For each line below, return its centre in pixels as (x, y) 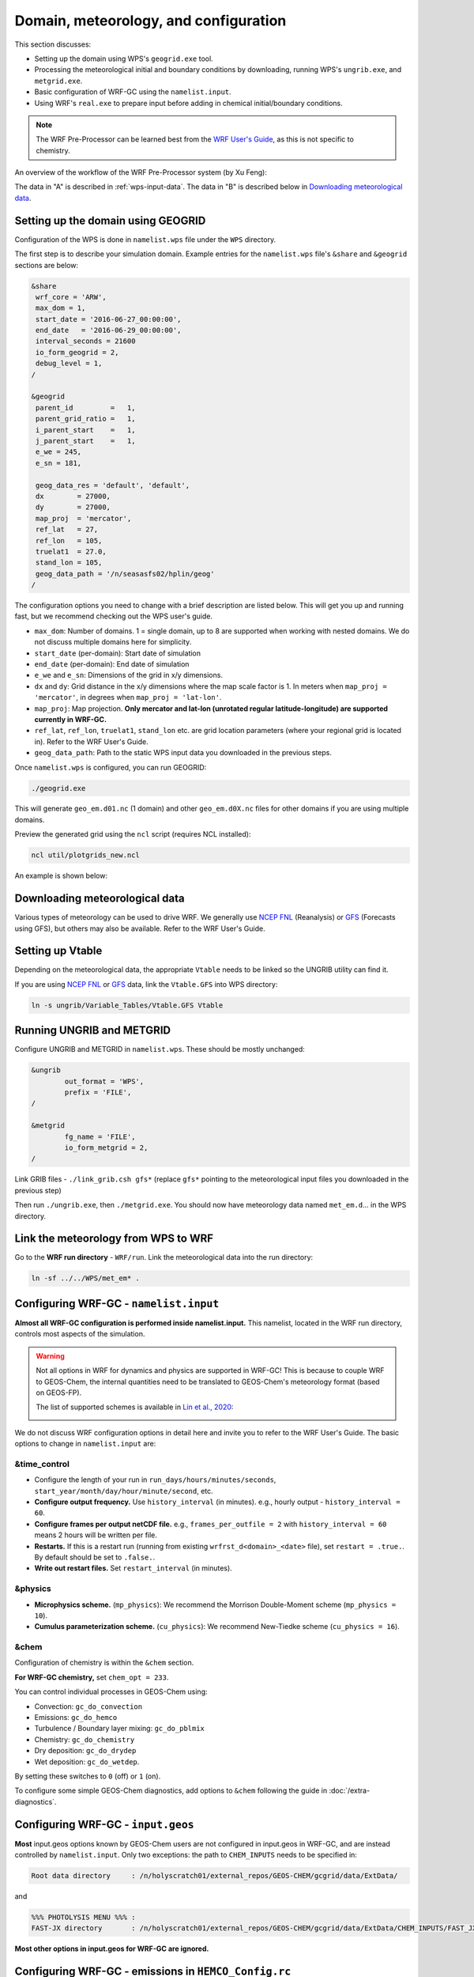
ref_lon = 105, (69, 541)
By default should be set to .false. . (95, 1557)
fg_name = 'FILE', (100, 1136)
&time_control (42, 1464)
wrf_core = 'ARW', (71, 297)
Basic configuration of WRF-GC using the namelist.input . (133, 92)
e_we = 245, (59, 452)
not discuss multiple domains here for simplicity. (113, 642)
